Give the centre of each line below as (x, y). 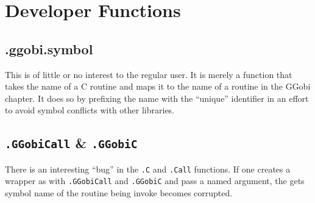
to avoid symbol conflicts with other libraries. (90, 110)
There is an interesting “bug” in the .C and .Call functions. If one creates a (148, 169)
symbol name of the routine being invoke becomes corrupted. (119, 193)
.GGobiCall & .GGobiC (71, 143)
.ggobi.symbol (49, 48)
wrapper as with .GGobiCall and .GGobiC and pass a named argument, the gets (155, 181)
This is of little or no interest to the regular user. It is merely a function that (149, 74)
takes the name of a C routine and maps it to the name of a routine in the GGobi (158, 86)
